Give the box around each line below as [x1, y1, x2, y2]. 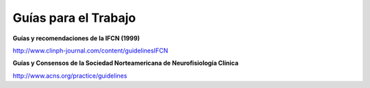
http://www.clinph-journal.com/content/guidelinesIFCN [12, 46, 169, 55]
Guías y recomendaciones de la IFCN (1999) [12, 34, 140, 42]
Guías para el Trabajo [12, 10, 136, 25]
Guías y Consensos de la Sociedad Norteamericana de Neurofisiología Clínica [12, 59, 239, 68]
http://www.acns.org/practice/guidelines [12, 72, 127, 80]
